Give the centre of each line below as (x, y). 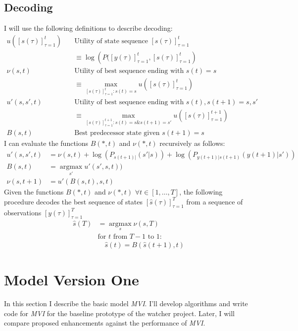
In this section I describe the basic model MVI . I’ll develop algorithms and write (126, 303)
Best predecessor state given (117, 133)
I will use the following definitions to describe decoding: (88, 28)
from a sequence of (215, 201)
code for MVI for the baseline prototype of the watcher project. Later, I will (120, 313)
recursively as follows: (192, 143)
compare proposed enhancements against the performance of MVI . (105, 323)
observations (23, 212)
